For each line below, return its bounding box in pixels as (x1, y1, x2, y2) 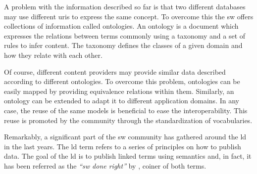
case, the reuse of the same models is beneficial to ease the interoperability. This (4, 105, 248, 115)
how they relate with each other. (4, 49, 103, 60)
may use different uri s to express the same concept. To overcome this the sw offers (4, 11, 254, 21)
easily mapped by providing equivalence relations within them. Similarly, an (4, 86, 234, 96)
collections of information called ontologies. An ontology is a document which (4, 21, 239, 31)
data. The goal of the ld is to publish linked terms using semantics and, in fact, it (4, 151, 252, 161)
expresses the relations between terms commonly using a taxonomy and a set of (4, 30, 246, 41)
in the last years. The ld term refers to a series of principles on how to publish (4, 141, 241, 151)
